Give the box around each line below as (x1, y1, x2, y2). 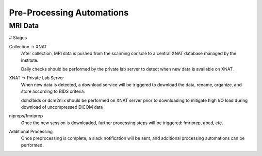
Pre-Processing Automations (9, 7, 129, 18)
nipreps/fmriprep (9, 113, 43, 119)
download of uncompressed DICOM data (21, 104, 103, 110)
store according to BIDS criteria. (21, 88, 85, 94)
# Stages (9, 35, 27, 41)
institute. (21, 57, 39, 63)
